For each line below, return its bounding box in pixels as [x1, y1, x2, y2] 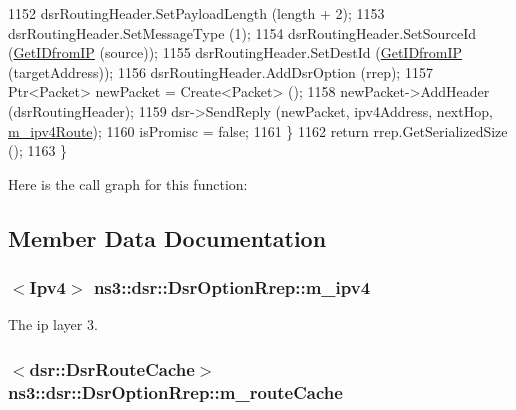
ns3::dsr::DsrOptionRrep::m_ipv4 [93, 275, 371, 300]
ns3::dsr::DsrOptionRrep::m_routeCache [8, 379, 343, 404]
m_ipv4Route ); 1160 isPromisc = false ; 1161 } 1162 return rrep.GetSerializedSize [8, 120, 508, 141]
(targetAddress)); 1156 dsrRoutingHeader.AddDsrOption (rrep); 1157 [8, 61, 433, 82]
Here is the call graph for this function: [8, 173, 248, 194]
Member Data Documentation [8, 222, 327, 253]
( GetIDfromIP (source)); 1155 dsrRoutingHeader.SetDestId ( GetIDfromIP [8, 42, 463, 63]
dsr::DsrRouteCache [29, 356, 195, 381]
